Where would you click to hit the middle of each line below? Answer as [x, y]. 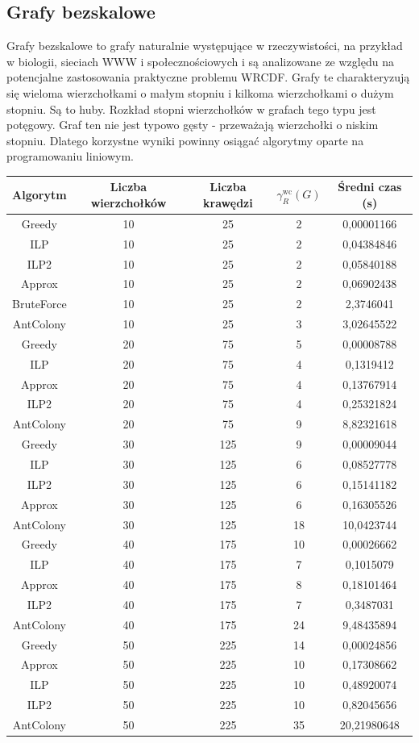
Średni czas [370, 187]
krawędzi [228, 203]
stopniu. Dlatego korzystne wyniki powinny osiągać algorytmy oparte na [185, 140]
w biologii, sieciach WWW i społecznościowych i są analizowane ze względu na [200, 61]
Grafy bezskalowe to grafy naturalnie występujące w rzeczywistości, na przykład [205, 46]
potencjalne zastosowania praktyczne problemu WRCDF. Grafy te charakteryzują [208, 77]
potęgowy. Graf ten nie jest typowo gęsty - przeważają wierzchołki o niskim [193, 125]
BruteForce [39, 304]
